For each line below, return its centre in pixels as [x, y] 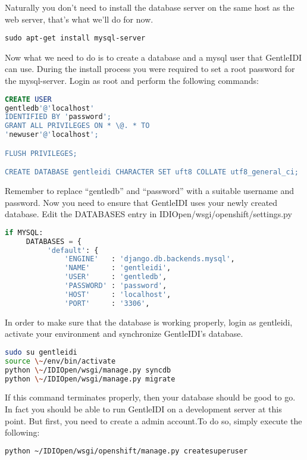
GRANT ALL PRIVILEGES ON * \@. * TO [77, 126]
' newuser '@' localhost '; [52, 135]
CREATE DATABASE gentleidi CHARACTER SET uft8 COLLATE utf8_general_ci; [152, 172]
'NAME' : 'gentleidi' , [118, 268]
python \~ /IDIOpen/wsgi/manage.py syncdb [88, 370]
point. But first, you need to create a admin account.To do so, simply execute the [153, 420]
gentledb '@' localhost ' [50, 108]
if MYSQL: [24, 232]
